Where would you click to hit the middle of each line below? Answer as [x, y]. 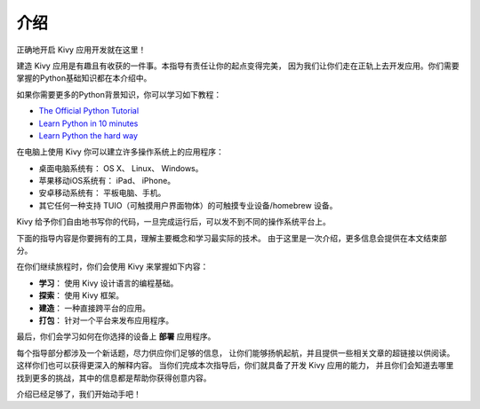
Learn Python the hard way [88, 135]
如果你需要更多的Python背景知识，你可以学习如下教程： [119, 94]
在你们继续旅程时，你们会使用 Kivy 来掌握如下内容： [112, 267]
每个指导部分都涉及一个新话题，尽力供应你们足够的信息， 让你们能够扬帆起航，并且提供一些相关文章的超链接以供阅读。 [236, 353]
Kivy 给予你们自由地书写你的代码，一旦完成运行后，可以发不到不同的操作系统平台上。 [173, 222]
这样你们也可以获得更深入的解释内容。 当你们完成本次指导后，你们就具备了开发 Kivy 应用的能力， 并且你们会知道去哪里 [235, 366]
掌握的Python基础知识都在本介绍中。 [84, 78]
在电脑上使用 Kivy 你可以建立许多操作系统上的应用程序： [120, 152]
